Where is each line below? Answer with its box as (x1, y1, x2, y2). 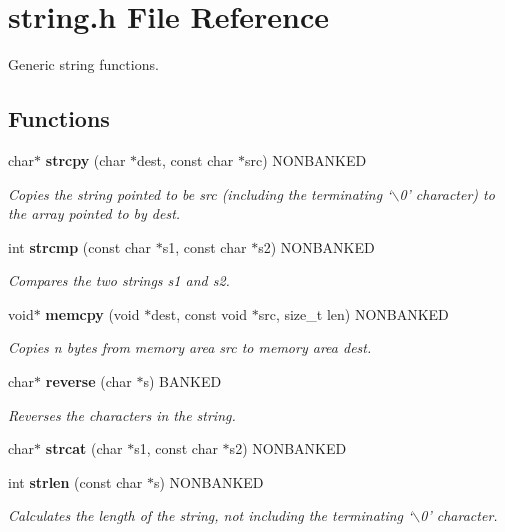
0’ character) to (399, 183, 495, 204)
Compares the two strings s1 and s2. (8, 270, 230, 291)
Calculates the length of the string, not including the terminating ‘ (8, 505, 413, 526)
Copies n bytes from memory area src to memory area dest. (8, 337, 372, 358)
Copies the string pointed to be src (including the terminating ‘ (8, 183, 392, 204)
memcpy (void (45, 303, 140, 324)
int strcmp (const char (8, 236, 151, 257)
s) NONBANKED (153, 471, 264, 492)
